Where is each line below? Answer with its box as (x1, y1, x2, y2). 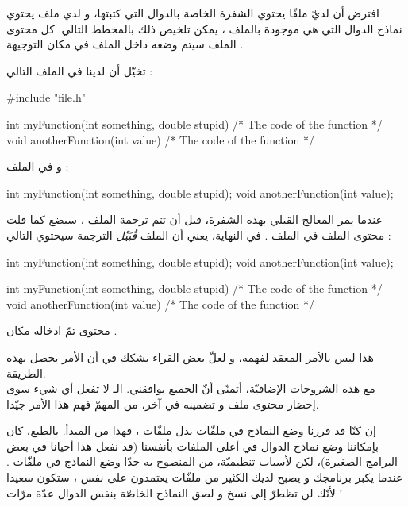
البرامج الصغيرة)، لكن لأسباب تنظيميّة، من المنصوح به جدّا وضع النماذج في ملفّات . (6, 453, 398, 470)
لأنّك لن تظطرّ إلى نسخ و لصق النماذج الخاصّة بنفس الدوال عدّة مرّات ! (6, 484, 343, 501)
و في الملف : (6, 158, 69, 175)
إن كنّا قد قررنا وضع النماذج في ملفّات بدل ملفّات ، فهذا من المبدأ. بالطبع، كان (6, 422, 376, 439)
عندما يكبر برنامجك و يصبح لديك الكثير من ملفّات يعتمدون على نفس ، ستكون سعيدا (6, 469, 403, 486)
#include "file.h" (6, 89, 86, 106)
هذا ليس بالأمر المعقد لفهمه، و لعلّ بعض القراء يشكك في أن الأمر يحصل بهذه (6, 348, 374, 365)
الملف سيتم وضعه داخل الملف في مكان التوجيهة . (6, 36, 244, 52)
